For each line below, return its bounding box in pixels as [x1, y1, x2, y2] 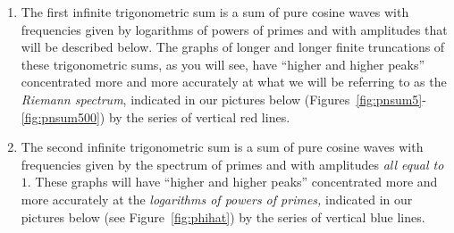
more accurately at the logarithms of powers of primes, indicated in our [21, 189, 413, 208]
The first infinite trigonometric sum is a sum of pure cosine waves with [21, 3, 409, 21]
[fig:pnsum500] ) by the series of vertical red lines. [21, 107, 290, 126]
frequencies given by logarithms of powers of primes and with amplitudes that [21, 20, 448, 38]
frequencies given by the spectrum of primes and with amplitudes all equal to [21, 154, 444, 173]
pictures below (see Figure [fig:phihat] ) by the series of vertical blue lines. [21, 207, 425, 226]
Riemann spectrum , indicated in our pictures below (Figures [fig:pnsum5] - [21, 89, 426, 108]
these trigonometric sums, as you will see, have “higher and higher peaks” [21, 54, 425, 73]
